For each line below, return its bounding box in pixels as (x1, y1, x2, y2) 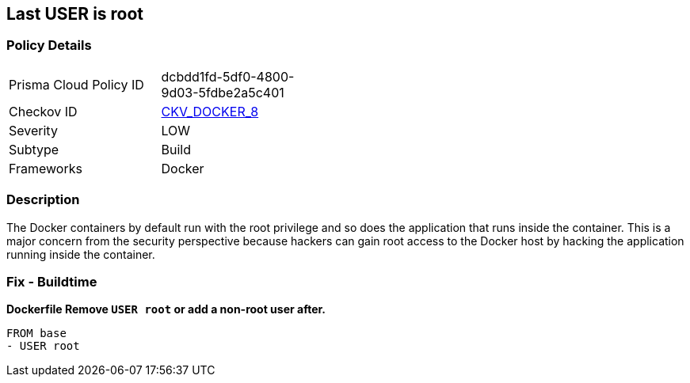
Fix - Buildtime (6, 273, 97, 290)
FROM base (6, 327, 67, 340)
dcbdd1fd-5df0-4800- (161, 68, 295, 85)
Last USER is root (6, 4, 144, 24)
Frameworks (9, 160, 82, 176)
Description (6, 191, 80, 208)
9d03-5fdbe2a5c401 (161, 84, 284, 100)
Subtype (9, 141, 59, 157)
